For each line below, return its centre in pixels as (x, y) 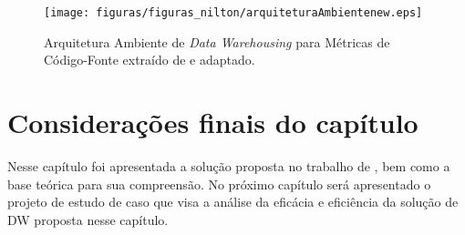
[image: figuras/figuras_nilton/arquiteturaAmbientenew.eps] (233, 13)
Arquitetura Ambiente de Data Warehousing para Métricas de (217, 41)
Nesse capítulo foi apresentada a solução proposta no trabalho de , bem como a (229, 165)
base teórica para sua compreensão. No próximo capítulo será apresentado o (219, 184)
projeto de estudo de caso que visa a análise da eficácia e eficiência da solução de (233, 202)
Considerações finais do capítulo (213, 123)
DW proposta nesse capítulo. (88, 219)
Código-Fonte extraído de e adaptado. (150, 60)
